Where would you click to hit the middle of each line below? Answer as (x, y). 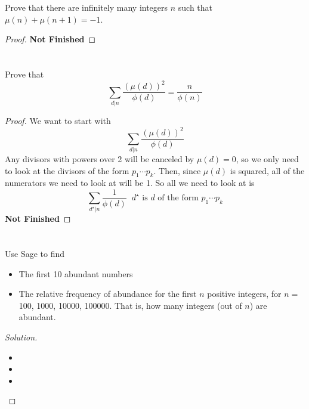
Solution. (21, 337)
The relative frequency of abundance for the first (108, 294)
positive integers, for (244, 294)
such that (195, 7)
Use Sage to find (35, 254)
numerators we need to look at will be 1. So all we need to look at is (130, 183)
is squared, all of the (267, 170)
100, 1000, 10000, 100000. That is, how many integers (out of (130, 305)
